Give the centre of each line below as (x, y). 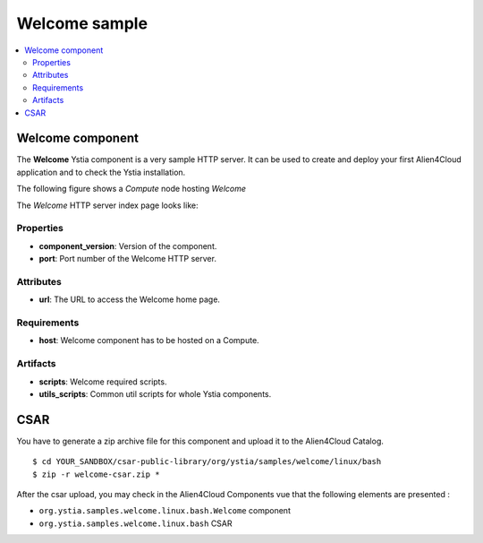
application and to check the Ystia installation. (101, 172)
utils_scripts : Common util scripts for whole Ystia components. (155, 393)
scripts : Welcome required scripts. (103, 382)
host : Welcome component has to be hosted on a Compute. (149, 340)
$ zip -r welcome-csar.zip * (96, 474)
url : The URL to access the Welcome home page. (130, 299)
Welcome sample (82, 23)
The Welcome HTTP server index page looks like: (107, 205)
